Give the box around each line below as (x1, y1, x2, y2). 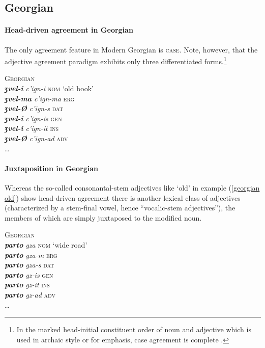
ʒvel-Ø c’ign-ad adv (5, 132, 68, 143)
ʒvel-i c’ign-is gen (5, 113, 62, 123)
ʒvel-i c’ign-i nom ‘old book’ (5, 83, 94, 94)
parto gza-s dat (5, 259, 54, 270)
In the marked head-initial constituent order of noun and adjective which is (16, 324, 251, 335)
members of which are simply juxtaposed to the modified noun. (5, 212, 202, 223)
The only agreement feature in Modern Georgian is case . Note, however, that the (5, 44, 258, 55)
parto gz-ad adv (5, 289, 55, 300)
